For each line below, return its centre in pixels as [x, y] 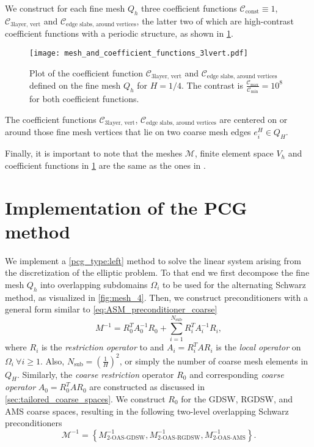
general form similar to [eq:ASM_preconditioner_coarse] [111, 309]
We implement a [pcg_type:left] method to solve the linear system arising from [153, 260]
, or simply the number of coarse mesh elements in [214, 360]
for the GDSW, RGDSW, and [237, 398]
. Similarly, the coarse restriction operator [96, 374]
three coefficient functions [189, 8]
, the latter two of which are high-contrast [215, 20]
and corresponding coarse [237, 374]
